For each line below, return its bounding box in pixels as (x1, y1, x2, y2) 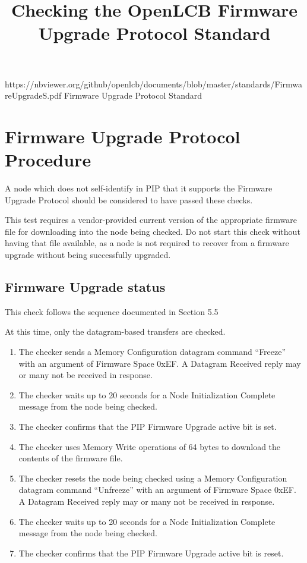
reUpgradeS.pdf (5, 89, 62, 102)
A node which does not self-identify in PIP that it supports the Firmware (5, 182, 273, 194)
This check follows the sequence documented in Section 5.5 (5, 305, 219, 317)
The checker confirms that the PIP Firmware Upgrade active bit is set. (18, 420, 277, 432)
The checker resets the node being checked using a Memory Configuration (18, 471, 287, 484)
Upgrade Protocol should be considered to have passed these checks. (5, 193, 253, 206)
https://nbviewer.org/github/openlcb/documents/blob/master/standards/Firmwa (5, 77, 302, 90)
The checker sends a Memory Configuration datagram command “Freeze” (18, 345, 286, 358)
